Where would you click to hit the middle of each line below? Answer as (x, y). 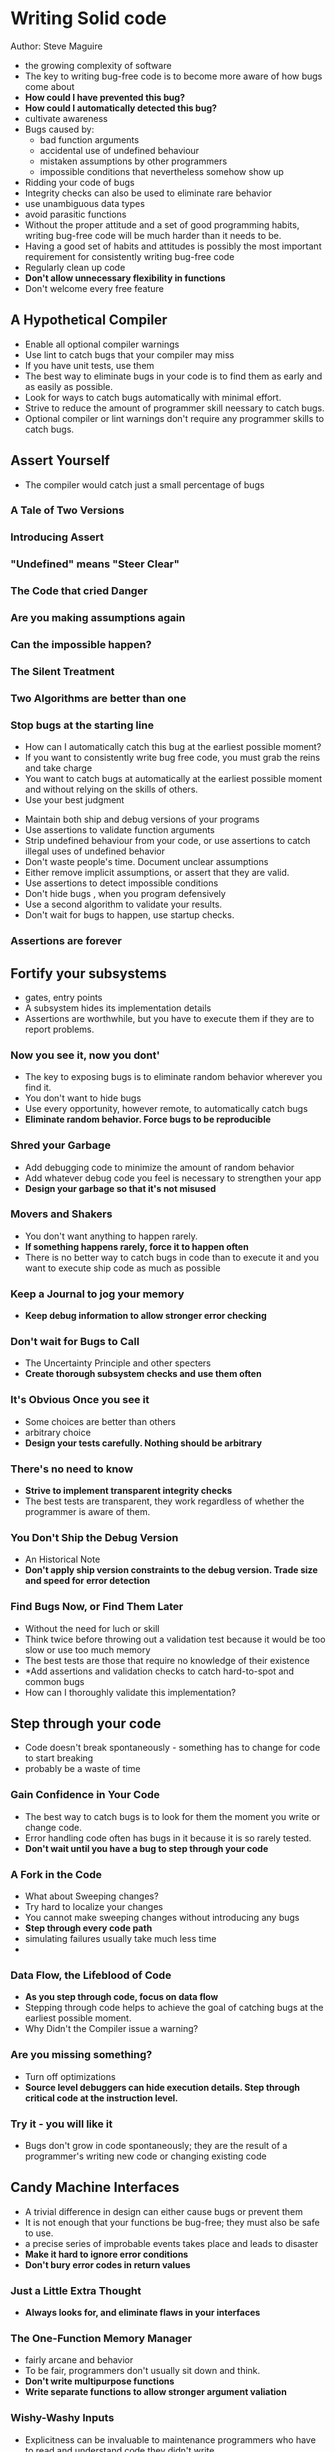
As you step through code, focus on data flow (121, 1997)
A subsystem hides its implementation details (118, 1008)
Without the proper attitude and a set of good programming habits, (162, 224)
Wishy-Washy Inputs (62, 2418)
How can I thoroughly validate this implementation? (130, 1692)
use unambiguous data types (84, 203)
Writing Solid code (88, 18)
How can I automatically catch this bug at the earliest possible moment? (173, 747)
